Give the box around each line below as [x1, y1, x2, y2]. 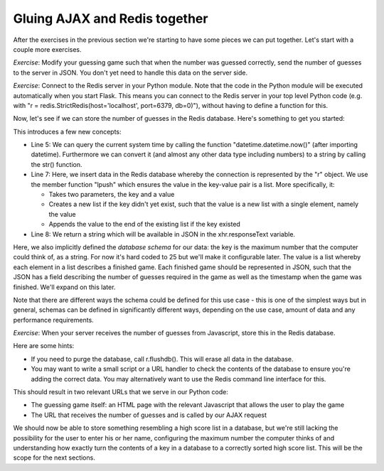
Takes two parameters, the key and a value [48, 190, 175, 199]
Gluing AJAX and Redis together [13, 11, 208, 26]
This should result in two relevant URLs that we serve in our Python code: [13, 388, 229, 396]
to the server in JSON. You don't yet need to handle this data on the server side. [13, 68, 248, 77]
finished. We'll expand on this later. [13, 283, 116, 291]
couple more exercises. [13, 45, 82, 53]
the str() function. [31, 160, 82, 168]
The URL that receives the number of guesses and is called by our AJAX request [31, 411, 267, 419]
